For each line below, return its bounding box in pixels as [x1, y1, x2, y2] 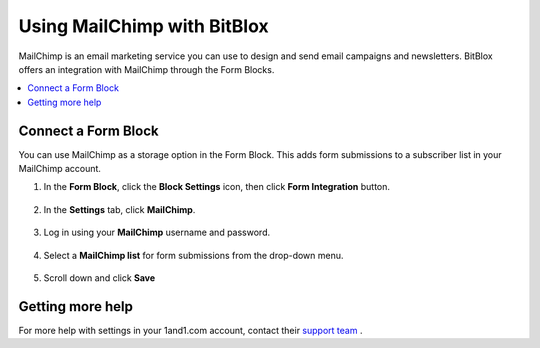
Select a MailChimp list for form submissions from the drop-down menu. [43, 249, 344, 261]
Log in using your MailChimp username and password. [43, 226, 270, 239]
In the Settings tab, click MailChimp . [43, 203, 196, 215]
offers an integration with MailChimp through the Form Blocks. [18, 63, 275, 75]
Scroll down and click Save [43, 271, 156, 284]
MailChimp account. [18, 163, 102, 175]
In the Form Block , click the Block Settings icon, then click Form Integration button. [43, 181, 390, 193]
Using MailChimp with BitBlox [18, 15, 269, 37]
